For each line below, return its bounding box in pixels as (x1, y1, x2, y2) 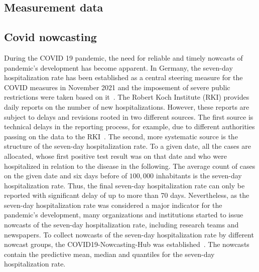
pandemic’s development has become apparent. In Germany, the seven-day (4, 62, 233, 73)
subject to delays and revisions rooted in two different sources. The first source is (4, 111, 253, 122)
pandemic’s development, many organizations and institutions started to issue (4, 209, 243, 220)
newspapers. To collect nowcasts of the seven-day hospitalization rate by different (4, 229, 254, 239)
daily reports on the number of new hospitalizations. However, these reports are (4, 101, 249, 112)
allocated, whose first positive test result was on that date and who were (4, 150, 227, 161)
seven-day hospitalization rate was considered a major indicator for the (4, 199, 222, 210)
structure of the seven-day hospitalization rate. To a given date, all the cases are (4, 141, 251, 151)
